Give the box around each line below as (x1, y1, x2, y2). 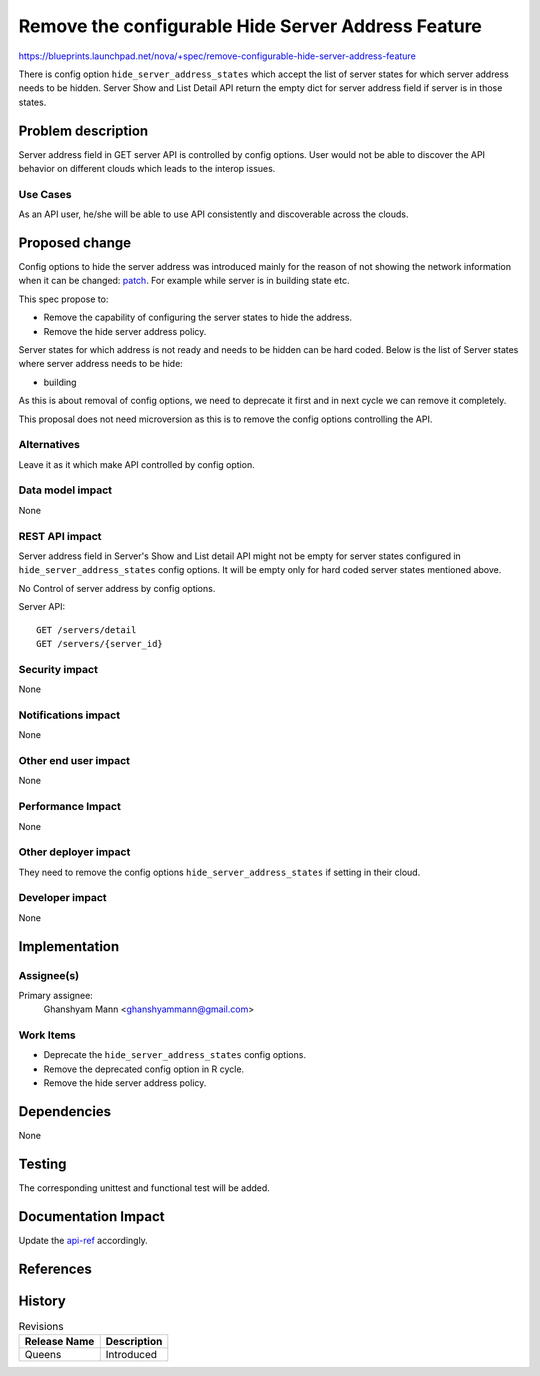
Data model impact (18, 483, 113, 497)
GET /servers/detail (36, 624, 137, 635)
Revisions (18, 1320, 64, 1334)
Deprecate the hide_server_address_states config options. (43, 1049, 307, 1061)
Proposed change (18, 234, 132, 251)
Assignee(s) (18, 968, 80, 982)
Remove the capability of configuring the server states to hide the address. (43, 311, 353, 324)
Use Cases (18, 187, 72, 201)
